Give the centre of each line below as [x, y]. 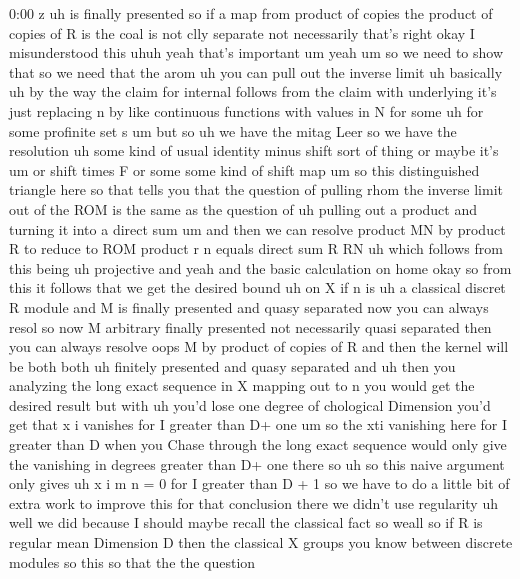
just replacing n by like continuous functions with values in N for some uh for [246, 110]
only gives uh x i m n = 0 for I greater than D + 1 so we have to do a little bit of [259, 483]
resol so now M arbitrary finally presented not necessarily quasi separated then [250, 326]
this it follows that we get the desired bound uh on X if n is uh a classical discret [257, 287]
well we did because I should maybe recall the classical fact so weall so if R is [246, 522]
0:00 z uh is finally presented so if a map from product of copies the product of [251, 13]
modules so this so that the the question [132, 561]
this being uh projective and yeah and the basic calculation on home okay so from [260, 267]
